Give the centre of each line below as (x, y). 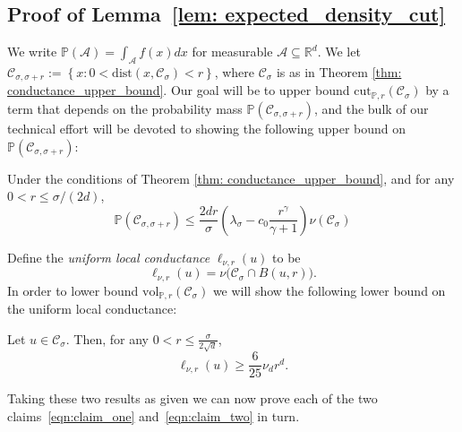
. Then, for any (107, 338)
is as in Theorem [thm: (339, 72)
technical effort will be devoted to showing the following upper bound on (207, 128)
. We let (339, 52)
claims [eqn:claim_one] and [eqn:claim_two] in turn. (154, 416)
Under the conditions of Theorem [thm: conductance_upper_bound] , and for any (231, 178)
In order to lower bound (73, 290)
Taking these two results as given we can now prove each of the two (192, 398)
